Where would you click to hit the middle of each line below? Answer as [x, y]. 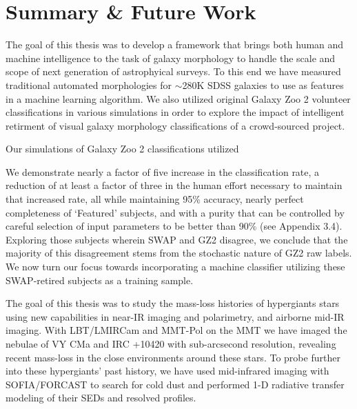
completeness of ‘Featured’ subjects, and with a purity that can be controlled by [175, 212]
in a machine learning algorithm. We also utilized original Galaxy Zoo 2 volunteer [178, 98]
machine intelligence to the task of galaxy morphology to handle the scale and [171, 58]
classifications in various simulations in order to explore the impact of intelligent [175, 112]
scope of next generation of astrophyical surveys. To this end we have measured [173, 71]
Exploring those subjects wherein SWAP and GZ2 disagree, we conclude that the [177, 239]
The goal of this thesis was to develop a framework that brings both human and [175, 44]
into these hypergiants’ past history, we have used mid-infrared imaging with [167, 371]
